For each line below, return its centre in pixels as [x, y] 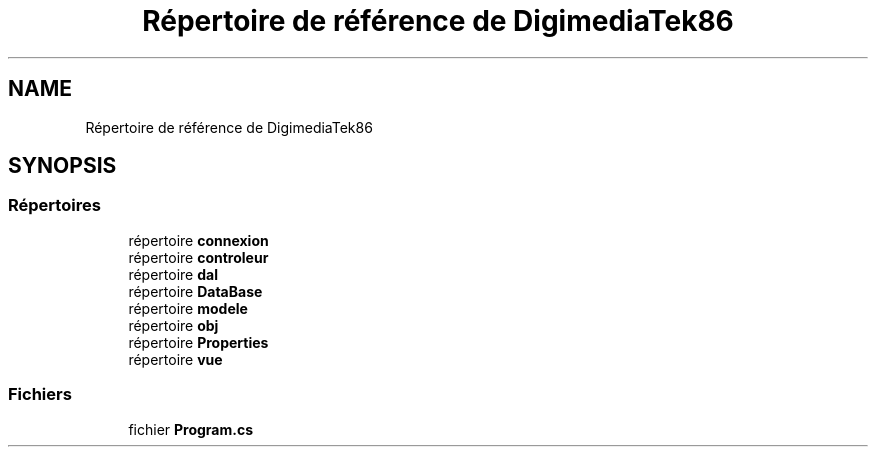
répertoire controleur [198, 257]
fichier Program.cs [191, 429]
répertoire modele [188, 308]
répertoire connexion [198, 240]
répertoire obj [173, 325]
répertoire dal [173, 274]
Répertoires [54, 205]
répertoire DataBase [195, 291]
